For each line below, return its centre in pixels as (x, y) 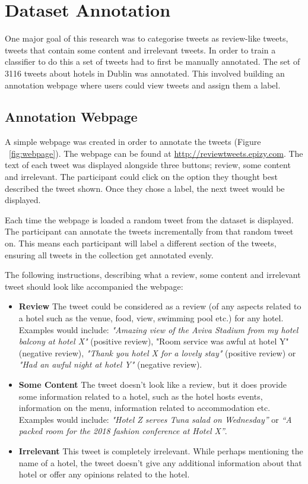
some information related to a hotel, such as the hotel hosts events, (141, 396)
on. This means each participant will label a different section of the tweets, (141, 243)
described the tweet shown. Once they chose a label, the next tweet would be (145, 188)
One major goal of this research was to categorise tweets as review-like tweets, (147, 38)
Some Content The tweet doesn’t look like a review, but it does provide (153, 384)
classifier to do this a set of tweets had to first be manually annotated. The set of (153, 61)
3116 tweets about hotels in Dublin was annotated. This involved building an (145, 73)
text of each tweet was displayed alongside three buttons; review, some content (148, 165)
